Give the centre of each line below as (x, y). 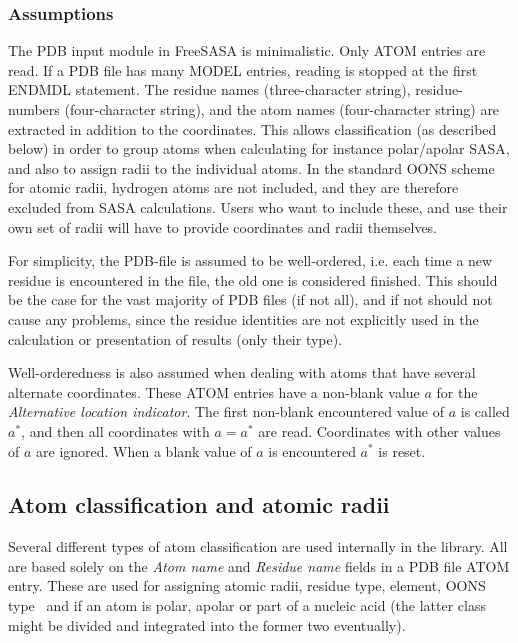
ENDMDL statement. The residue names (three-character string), (209, 89)
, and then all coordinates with (115, 430)
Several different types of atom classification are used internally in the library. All (258, 546)
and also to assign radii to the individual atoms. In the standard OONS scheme (251, 167)
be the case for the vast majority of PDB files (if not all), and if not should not (250, 299)
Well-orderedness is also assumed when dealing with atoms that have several (242, 372)
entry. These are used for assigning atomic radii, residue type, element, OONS (247, 585)
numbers (34, 109)
